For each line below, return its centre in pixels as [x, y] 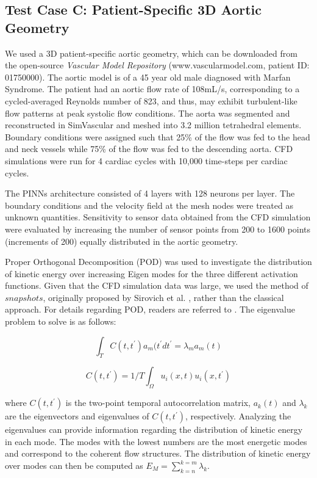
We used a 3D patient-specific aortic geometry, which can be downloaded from [151, 53]
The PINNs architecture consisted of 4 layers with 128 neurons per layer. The [150, 193]
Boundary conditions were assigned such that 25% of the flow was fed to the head [158, 136]
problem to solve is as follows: [61, 321]
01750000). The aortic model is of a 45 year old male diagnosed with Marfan [148, 77]
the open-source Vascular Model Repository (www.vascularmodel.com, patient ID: [157, 65]
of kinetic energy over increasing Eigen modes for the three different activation [151, 273]
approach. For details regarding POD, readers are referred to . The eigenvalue [150, 309]
